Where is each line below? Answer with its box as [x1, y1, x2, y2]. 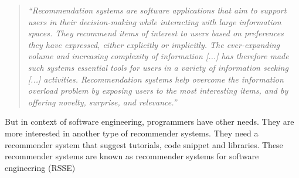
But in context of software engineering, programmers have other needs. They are [5, 115, 294, 128]
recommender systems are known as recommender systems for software [5, 150, 259, 162]
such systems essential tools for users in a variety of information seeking [28, 61, 288, 73]
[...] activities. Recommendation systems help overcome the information [28, 73, 284, 85]
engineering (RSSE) [5, 161, 76, 173]
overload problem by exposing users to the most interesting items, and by [28, 84, 288, 97]
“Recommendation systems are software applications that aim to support [28, 4, 287, 16]
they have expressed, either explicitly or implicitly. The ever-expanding [28, 38, 280, 50]
